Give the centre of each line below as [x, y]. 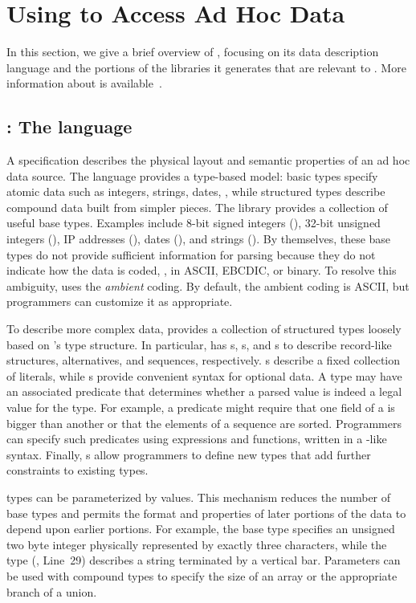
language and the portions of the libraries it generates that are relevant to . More [206, 67]
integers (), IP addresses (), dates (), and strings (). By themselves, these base [199, 239]
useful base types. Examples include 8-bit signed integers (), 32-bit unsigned [194, 223]
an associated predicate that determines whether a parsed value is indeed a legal [204, 391]
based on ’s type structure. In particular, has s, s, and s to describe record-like [199, 344]
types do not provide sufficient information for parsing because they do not [191, 254]
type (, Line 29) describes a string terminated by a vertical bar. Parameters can [204, 560]
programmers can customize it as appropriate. [120, 301]
